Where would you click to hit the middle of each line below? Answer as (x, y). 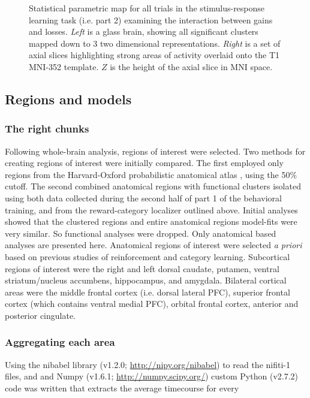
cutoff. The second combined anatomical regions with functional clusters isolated (153, 186)
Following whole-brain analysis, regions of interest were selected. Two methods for (155, 151)
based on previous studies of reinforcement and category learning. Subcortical (148, 256)
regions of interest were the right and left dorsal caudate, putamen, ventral (142, 268)
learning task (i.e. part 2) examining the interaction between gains (151, 19)
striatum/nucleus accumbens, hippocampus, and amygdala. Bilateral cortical (146, 280)
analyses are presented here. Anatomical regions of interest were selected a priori (154, 245)
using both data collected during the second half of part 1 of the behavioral (143, 198)
